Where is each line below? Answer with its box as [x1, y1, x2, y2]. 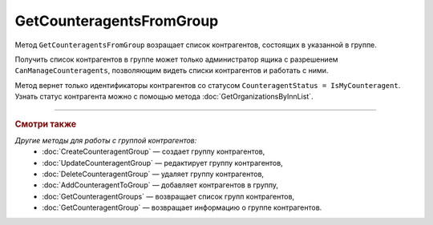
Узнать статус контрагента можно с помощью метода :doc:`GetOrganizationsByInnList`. [14, 92, 314, 102]
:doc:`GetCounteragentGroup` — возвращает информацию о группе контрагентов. [42, 203, 322, 212]
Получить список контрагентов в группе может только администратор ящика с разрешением [14, 54, 338, 64]
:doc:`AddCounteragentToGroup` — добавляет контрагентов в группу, [42, 180, 279, 190]
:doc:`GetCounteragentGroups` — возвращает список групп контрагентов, [42, 191, 295, 201]
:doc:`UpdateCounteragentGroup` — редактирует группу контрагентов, [42, 158, 284, 167]
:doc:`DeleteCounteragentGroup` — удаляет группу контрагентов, [42, 169, 265, 179]
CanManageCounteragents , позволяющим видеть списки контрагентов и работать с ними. [14, 66, 329, 75]
